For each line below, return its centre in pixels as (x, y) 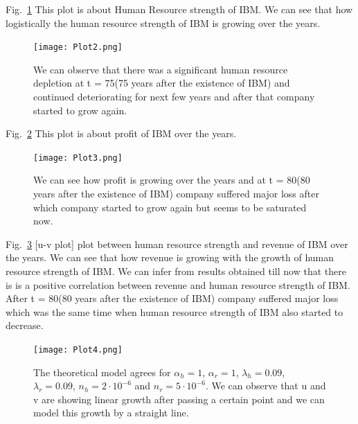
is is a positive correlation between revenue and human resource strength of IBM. (178, 284)
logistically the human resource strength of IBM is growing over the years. (163, 23)
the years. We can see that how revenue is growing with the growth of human (170, 257)
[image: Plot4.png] (78, 350)
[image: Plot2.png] (78, 47)
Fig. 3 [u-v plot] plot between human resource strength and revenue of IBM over (177, 244)
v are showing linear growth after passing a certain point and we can (179, 399)
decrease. (25, 325)
